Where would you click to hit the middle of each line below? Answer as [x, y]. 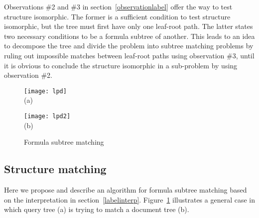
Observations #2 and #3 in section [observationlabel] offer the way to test [118, 6]
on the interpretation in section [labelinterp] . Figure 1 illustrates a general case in [130, 199]
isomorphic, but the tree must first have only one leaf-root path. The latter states [129, 26]
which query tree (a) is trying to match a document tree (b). [97, 209]
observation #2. [28, 75]
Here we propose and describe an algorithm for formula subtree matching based [126, 190]
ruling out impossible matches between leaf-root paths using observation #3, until [129, 55]
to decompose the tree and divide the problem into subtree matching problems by [129, 46]
